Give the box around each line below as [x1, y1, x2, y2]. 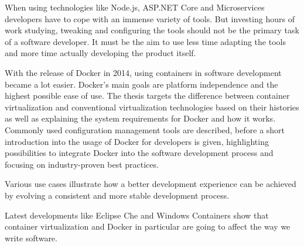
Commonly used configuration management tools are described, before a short [5, 123, 285, 136]
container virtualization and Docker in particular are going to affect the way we [5, 220, 291, 233]
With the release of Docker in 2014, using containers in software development [5, 66, 282, 78]
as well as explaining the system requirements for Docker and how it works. [5, 112, 276, 124]
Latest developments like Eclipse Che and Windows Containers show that [5, 209, 269, 221]
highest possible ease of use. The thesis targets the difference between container [5, 89, 290, 102]
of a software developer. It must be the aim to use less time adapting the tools [5, 35, 286, 47]
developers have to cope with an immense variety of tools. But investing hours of [5, 12, 295, 25]
